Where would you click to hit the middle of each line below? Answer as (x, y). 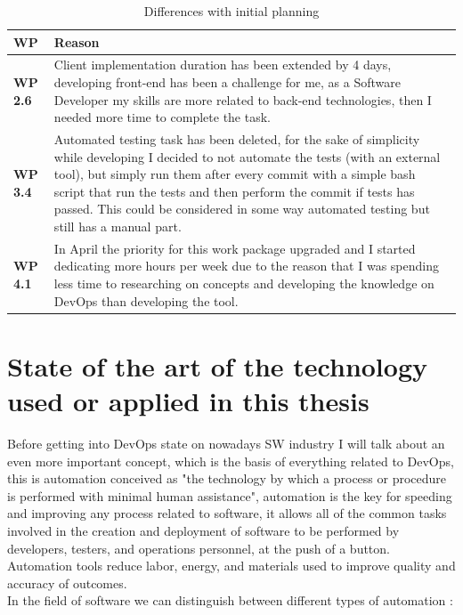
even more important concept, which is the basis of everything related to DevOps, (231, 461)
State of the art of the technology (217, 365)
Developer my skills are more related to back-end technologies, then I (243, 99)
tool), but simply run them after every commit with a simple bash (235, 174)
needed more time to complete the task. (162, 117)
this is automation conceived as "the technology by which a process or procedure (227, 478)
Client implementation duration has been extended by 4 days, (223, 65)
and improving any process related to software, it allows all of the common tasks (227, 513)
